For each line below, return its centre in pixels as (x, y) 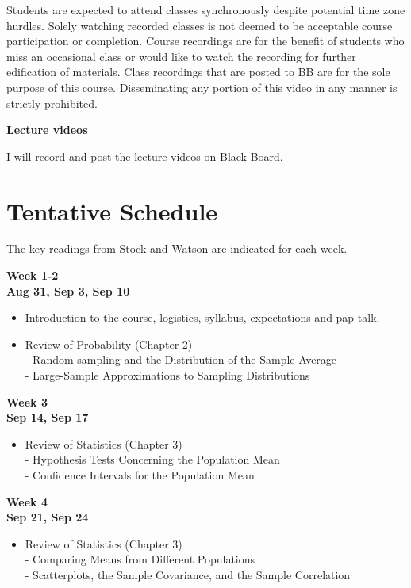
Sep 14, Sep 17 (48, 417)
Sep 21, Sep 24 (48, 517)
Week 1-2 (33, 275)
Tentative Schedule (112, 210)
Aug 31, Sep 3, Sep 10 (68, 290)
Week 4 (27, 501)
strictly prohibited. (52, 103)
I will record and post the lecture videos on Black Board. (145, 156)
